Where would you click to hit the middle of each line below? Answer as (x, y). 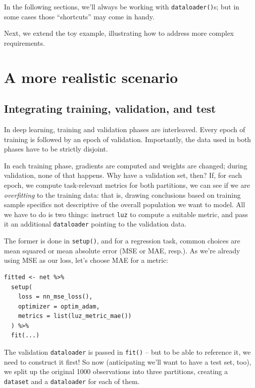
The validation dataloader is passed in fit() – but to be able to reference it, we (127, 352)
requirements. (25, 42)
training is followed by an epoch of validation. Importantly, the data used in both (127, 139)
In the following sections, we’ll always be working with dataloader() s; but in (122, 6)
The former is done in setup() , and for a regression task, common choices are (122, 241)
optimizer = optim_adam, (59, 306)
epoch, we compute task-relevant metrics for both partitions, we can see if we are (127, 185)
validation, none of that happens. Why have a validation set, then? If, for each (123, 175)
